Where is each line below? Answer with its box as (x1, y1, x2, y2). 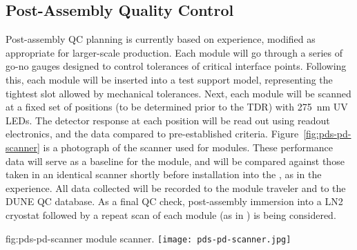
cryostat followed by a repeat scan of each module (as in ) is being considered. (6, 207, 336, 222)
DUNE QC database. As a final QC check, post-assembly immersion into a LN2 (6, 194, 343, 209)
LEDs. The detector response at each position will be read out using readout (6, 113, 330, 127)
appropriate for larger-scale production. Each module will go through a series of (6, 45, 343, 59)
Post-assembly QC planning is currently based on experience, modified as (6, 32, 316, 46)
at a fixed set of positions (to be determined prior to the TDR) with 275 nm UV (6, 99, 348, 114)
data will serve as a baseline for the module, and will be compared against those (6, 153, 345, 168)
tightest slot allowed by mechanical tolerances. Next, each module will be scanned (6, 86, 351, 100)
